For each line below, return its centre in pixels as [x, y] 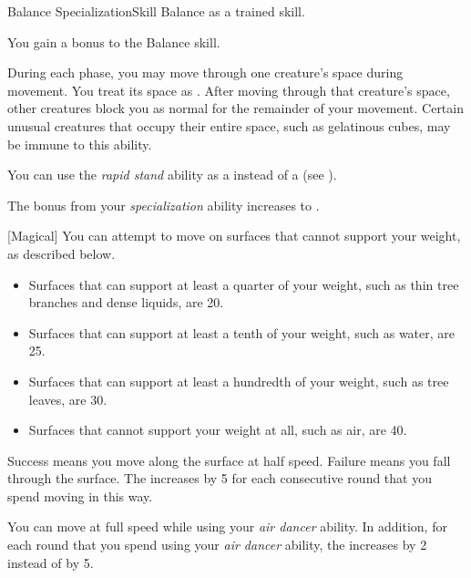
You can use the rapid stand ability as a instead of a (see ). [172, 175]
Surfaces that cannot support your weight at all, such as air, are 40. [218, 430]
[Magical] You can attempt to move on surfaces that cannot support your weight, [234, 236]
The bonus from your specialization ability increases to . [164, 205]
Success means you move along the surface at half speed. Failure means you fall [229, 460]
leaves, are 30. [68, 399]
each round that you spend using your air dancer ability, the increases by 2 [217, 545]
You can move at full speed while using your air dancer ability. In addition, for [227, 526]
